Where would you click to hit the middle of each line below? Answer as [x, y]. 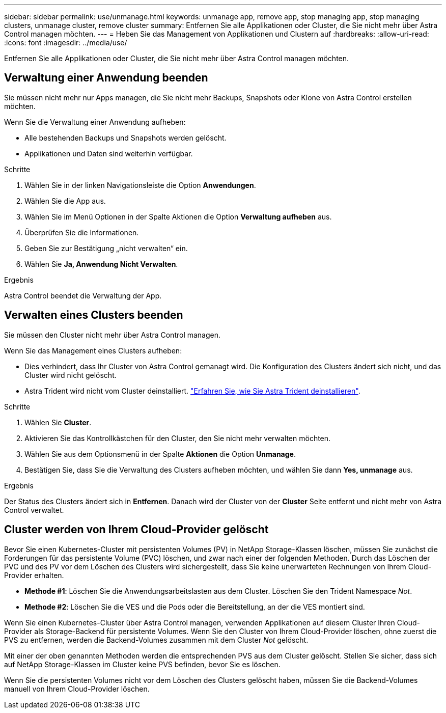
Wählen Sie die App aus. [65, 201]
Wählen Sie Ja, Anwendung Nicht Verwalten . [101, 264]
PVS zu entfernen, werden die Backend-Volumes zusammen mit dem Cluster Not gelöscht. [156, 640]
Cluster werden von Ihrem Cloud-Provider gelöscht [136, 530]
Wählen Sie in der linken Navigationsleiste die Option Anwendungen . [140, 185]
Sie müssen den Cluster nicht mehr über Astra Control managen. [113, 335]
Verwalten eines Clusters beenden [94, 315]
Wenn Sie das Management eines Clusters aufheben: [93, 350]
